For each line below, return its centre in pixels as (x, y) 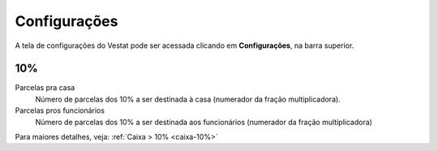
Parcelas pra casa (45, 88)
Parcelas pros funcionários (60, 110)
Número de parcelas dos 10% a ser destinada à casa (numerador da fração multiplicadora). (188, 99)
